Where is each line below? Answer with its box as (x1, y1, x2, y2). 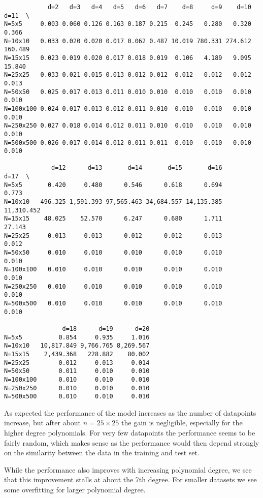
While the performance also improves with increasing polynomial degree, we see (4, 464, 252, 475)
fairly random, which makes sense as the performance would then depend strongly (4, 437, 259, 448)
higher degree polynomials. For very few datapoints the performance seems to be (4, 427, 255, 438)
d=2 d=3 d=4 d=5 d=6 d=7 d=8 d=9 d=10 (47, 4, 251, 11)
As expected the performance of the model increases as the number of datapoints (4, 407, 256, 418)
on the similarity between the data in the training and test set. (4, 447, 200, 458)
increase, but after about (4, 417, 81, 428)
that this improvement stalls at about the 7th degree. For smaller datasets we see (4, 474, 257, 485)
